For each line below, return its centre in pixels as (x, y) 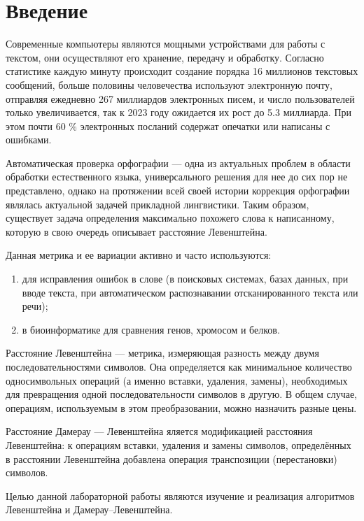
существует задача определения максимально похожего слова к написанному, (170, 218)
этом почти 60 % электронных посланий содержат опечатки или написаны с (168, 126)
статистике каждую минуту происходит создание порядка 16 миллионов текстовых (182, 71)
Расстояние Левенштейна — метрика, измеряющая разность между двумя (162, 353)
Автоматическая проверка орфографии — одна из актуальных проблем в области (178, 163)
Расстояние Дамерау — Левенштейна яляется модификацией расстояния (159, 431)
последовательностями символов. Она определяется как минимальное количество (179, 366)
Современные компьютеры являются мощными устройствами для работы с (166, 44)
